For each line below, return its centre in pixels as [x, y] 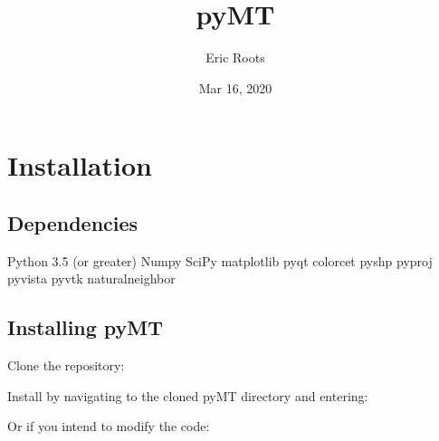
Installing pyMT [86, 327]
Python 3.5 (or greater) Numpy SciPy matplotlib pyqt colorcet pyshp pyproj [220, 260]
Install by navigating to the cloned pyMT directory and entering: [188, 395]
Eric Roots [235, 58]
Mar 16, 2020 [235, 87]
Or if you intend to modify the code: [109, 426]
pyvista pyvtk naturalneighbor [91, 278]
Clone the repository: [66, 365]
